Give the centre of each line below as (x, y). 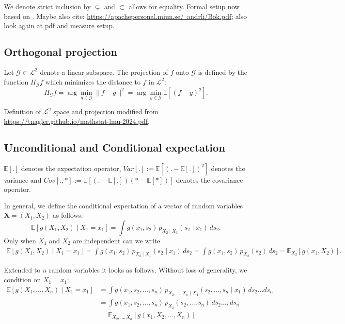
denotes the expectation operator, (71, 168)
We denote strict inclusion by (47, 6)
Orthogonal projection (61, 52)
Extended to (22, 270)
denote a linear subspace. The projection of (104, 72)
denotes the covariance (210, 179)
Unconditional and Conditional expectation (115, 147)
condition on (23, 280)
